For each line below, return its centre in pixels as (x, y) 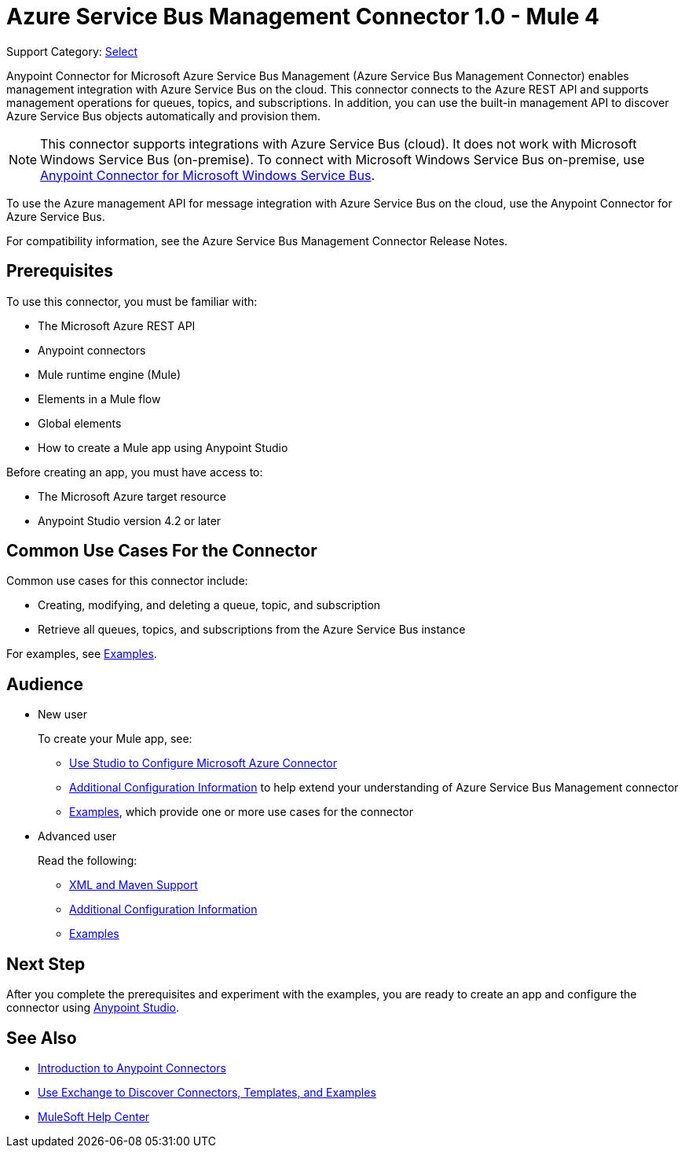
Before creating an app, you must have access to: (135, 472)
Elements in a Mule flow (99, 399)
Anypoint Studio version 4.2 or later (130, 520)
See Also (42, 1038)
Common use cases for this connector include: (127, 581)
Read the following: (88, 861)
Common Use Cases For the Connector (162, 551)
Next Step (46, 964)
